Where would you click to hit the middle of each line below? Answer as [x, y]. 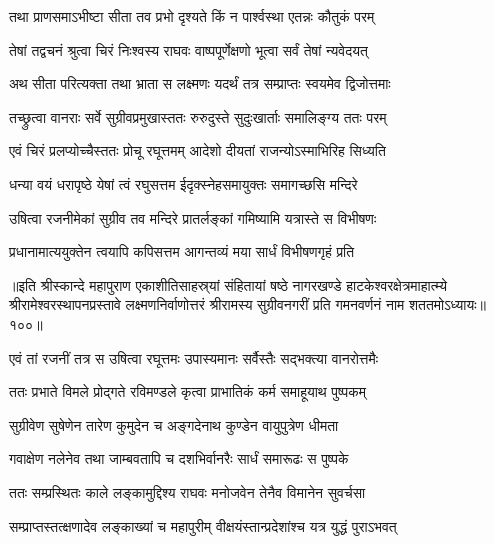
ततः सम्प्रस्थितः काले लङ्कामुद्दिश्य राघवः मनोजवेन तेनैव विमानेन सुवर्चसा [187, 491]
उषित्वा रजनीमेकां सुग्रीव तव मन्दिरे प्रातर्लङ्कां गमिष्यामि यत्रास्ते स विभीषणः [193, 217]
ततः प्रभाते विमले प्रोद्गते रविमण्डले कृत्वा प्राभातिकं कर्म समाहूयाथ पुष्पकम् [187, 391]
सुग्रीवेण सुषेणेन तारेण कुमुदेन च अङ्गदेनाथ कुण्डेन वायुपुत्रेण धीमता [174, 424]
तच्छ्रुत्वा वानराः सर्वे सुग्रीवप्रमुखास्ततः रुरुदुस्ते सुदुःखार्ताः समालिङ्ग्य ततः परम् [198, 116]
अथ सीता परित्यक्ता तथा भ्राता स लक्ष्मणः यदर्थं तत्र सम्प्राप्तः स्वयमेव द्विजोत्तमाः [200, 83]
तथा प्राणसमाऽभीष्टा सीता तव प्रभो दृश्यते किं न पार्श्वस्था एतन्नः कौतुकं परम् [192, 16]
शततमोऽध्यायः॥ [447, 304]
